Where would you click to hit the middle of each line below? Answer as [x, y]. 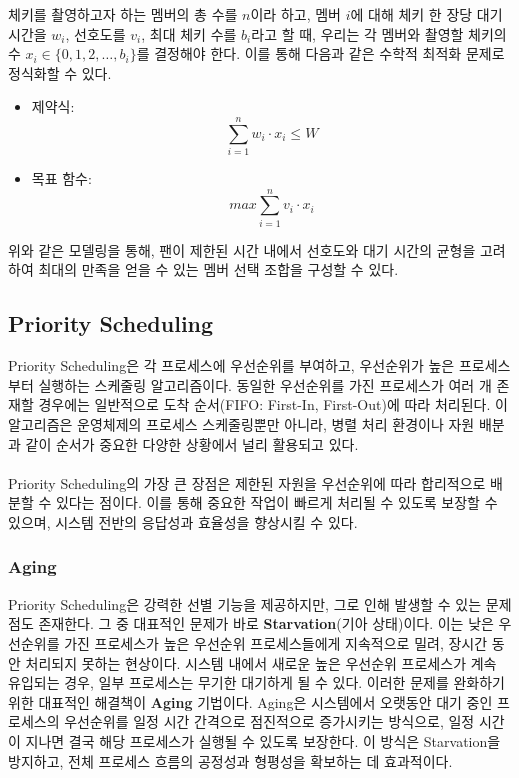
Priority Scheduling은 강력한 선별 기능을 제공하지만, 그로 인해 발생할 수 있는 [245, 603]
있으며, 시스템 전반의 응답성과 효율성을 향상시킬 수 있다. [183, 521]
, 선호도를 [95, 33]
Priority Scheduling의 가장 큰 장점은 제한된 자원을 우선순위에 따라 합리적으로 [247, 482]
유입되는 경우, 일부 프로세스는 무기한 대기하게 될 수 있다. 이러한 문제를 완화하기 [256, 682]
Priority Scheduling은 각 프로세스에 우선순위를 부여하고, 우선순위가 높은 [231, 365]
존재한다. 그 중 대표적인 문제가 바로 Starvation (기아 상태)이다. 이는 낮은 [266, 623]
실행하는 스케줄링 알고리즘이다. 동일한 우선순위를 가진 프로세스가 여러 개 [265, 384]
